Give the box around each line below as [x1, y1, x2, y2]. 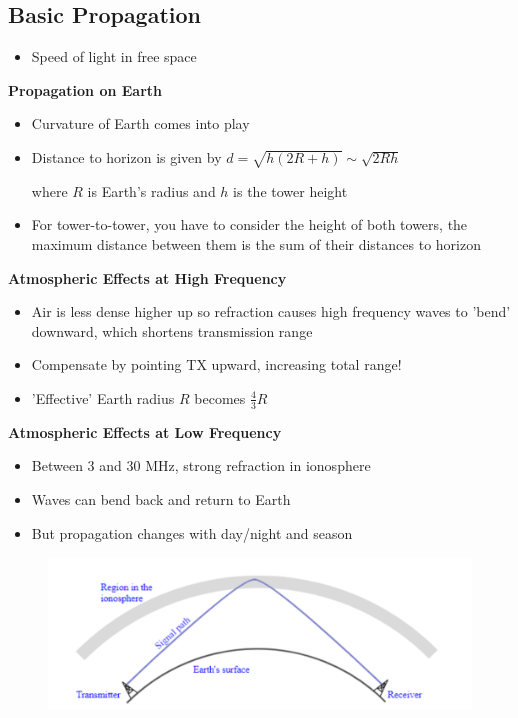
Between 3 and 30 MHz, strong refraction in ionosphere [31, 455, 371, 476]
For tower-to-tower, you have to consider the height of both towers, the [31, 214, 468, 235]
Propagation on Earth [8, 79, 163, 100]
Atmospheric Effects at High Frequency [8, 267, 287, 288]
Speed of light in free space [31, 46, 197, 67]
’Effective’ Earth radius [31, 387, 175, 408]
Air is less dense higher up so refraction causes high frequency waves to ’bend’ [31, 301, 511, 322]
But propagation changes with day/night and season [31, 522, 353, 543]
